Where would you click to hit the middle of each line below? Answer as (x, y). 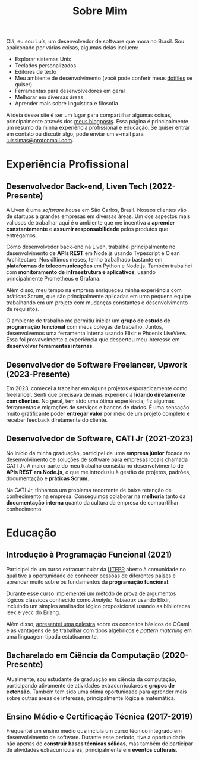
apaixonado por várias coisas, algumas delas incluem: (72, 48)
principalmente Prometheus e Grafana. (53, 279)
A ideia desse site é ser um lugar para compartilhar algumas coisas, (89, 115)
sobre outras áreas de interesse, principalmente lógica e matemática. (91, 698)
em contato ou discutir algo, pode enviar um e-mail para (75, 134)
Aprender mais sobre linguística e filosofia (67, 104)
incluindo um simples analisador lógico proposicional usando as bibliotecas (98, 606)
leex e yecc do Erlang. (33, 612)
